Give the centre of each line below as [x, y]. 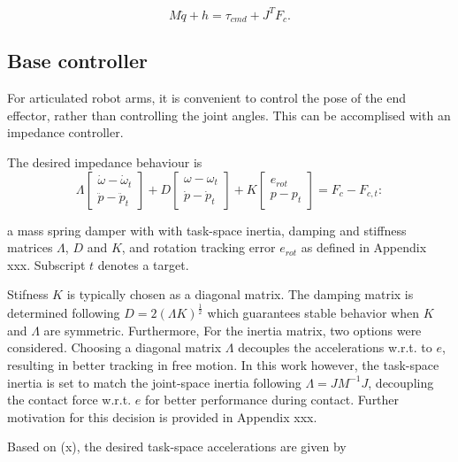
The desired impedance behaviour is [105, 162]
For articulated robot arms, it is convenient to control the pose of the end [206, 98]
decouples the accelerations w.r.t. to [335, 347]
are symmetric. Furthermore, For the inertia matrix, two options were [233, 330]
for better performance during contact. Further [272, 400]
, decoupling [401, 382]
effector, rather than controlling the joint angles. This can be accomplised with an [229, 115]
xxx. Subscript [46, 264]
